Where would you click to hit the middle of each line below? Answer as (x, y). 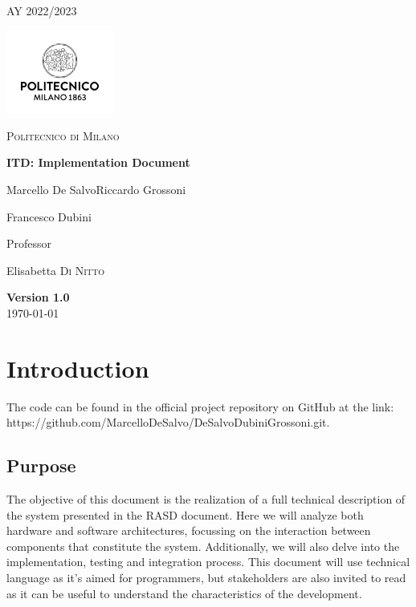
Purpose (41, 465)
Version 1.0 (38, 297)
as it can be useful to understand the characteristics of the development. (184, 593)
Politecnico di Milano (63, 135)
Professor (29, 243)
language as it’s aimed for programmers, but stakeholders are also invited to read (206, 578)
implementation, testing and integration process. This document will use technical (208, 562)
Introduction (78, 368)
